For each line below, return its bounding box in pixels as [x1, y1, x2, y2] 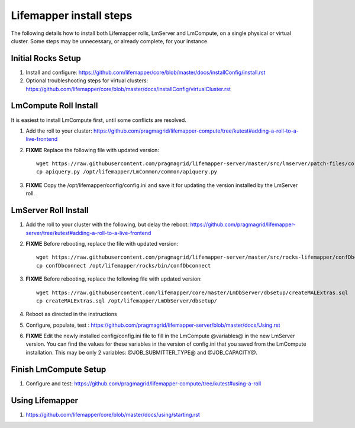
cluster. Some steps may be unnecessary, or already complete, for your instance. [11, 37, 209, 44]
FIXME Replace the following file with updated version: [25, 146, 160, 153]
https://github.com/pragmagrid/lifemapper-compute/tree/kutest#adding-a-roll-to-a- [93, 127, 299, 134]
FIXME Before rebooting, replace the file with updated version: [25, 240, 179, 247]
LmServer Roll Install [11, 205, 89, 215]
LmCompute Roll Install [11, 101, 98, 111]
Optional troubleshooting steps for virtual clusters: [25, 77, 149, 84]
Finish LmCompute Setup [11, 364, 106, 374]
